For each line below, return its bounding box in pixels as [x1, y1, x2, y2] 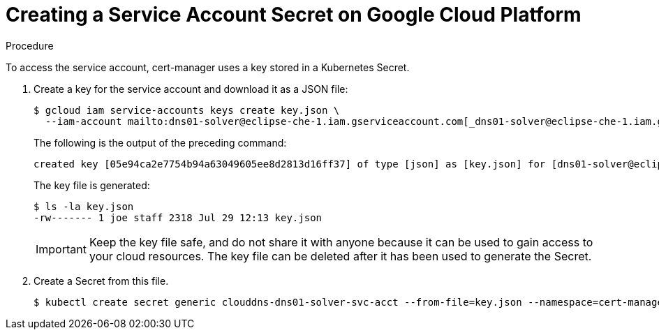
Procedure [6, 39, 54, 52]
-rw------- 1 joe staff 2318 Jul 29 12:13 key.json [34, 211, 323, 223]
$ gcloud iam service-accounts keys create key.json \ [34, 104, 340, 116]
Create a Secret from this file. [34, 274, 169, 287]
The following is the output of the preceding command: [34, 136, 287, 149]
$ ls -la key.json [34, 200, 134, 212]
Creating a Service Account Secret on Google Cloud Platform [6, 3, 582, 27]
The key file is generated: [34, 179, 150, 191]
